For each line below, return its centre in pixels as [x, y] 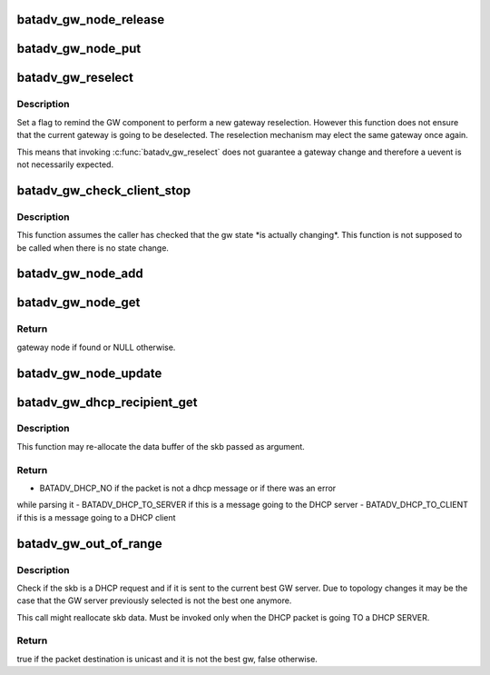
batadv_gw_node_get [78, 303]
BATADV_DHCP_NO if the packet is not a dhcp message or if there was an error [188, 488]
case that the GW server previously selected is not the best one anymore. [154, 601]
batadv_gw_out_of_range [89, 544]
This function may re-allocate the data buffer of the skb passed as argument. [161, 446]
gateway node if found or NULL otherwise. [96, 347]
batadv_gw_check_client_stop [103, 190]
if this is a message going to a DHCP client [96, 517]
